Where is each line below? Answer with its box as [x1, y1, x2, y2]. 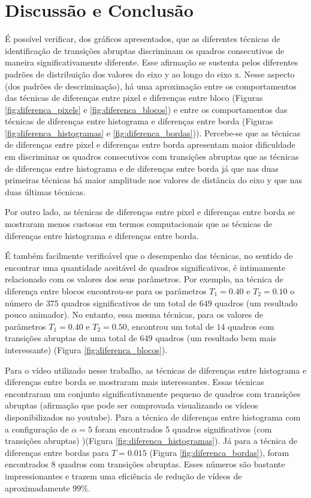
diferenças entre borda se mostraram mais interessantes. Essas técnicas [5, 375, 264, 388]
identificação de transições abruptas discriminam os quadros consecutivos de [5, 44, 285, 56]
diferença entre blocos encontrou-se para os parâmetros [5, 285, 207, 297]
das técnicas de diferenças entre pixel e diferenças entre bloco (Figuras [5, 91, 263, 104]
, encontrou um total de [126, 320, 214, 332]
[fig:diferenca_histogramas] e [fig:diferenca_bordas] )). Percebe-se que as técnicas [5, 126, 301, 139]
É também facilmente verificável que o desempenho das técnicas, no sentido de [5, 249, 293, 262]
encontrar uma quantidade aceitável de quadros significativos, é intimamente [5, 261, 286, 273]
